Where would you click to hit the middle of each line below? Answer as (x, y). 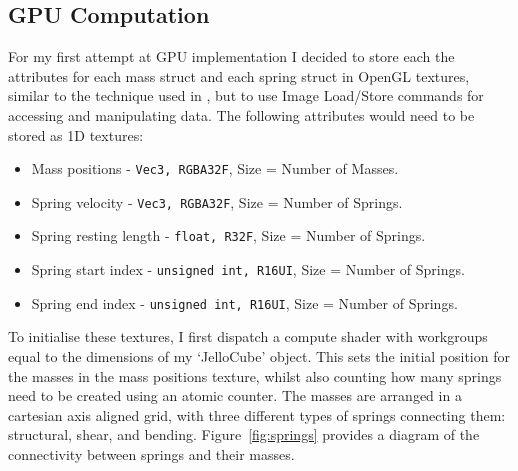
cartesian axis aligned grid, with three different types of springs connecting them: (257, 414)
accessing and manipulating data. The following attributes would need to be (241, 114)
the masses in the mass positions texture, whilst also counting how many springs (255, 375)
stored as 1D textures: (76, 134)
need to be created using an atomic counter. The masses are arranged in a (235, 395)
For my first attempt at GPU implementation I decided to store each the (231, 56)
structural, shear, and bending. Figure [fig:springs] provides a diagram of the (244, 434)
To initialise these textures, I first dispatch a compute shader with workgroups (248, 336)
